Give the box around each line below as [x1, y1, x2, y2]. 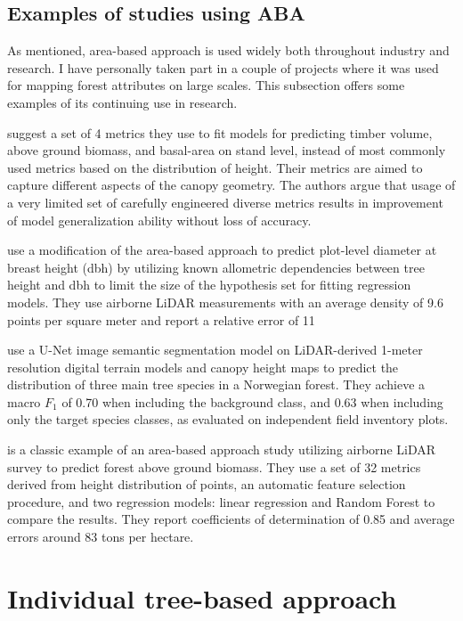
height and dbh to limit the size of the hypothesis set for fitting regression [7, 275, 411, 294]
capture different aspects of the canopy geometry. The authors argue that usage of [7, 176, 456, 194]
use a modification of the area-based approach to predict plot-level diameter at [7, 241, 437, 259]
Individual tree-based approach [7, 579, 397, 616]
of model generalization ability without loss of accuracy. [7, 210, 312, 229]
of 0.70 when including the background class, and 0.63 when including [61, 392, 443, 411]
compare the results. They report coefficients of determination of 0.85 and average [7, 510, 455, 528]
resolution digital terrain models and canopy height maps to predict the [7, 357, 399, 376]
